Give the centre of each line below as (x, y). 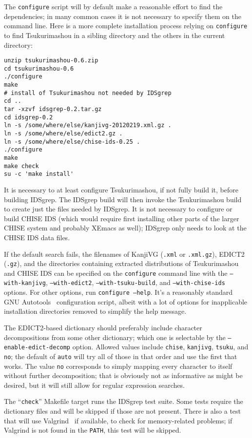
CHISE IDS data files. (37, 237)
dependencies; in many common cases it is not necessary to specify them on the (123, 16)
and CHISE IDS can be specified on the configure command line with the (116, 273)
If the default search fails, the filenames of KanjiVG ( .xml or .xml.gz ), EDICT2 (124, 254)
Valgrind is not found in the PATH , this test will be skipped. (93, 430)
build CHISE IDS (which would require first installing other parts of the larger (122, 218)
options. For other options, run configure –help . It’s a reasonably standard (118, 292)
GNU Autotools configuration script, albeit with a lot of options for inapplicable (126, 301)
